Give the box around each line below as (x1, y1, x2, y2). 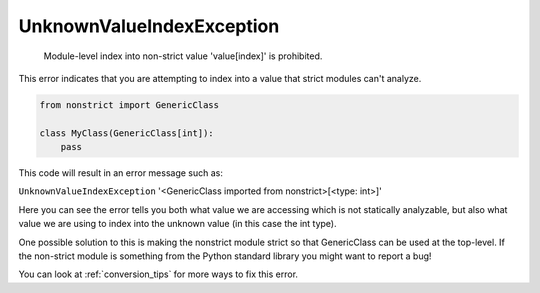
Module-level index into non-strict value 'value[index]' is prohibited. (43, 50, 323, 62)
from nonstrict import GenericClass (39, 99, 220, 110)
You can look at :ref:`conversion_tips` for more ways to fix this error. (18, 268, 299, 280)
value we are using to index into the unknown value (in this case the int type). (18, 218, 337, 230)
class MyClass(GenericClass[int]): (39, 127, 214, 139)
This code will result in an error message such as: (18, 167, 224, 179)
